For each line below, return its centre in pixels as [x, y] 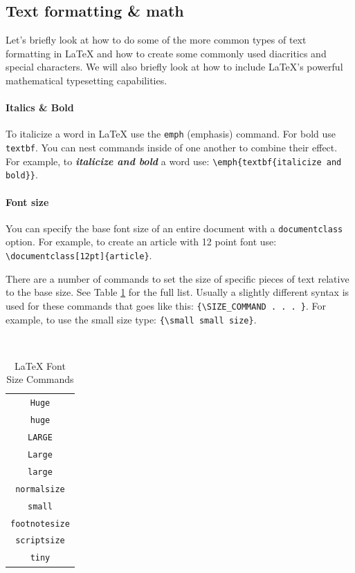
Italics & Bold [40, 107]
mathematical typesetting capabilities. [87, 80]
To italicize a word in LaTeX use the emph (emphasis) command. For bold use [171, 134]
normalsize [40, 489]
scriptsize [40, 541]
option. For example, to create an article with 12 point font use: [141, 242]
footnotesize [40, 524]
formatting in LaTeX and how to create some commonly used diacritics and [166, 53]
